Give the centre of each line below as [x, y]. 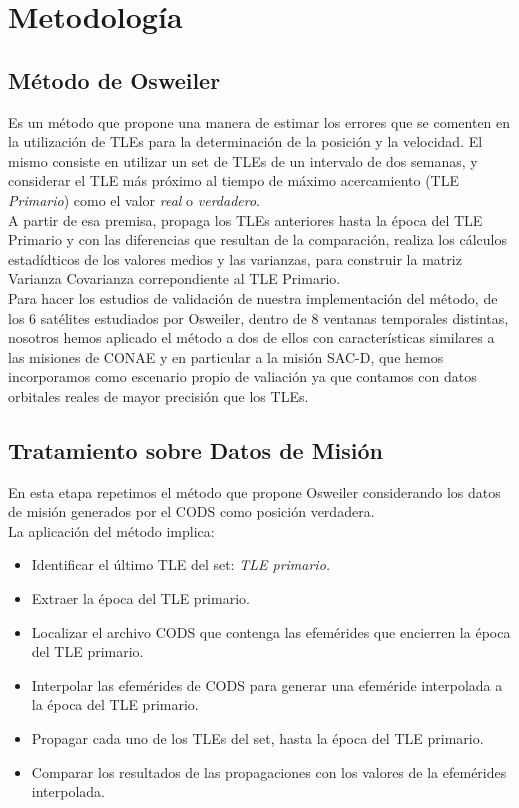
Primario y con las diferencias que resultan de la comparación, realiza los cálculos [257, 239]
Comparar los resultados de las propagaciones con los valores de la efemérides [269, 771]
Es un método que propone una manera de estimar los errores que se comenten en [259, 121]
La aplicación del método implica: [111, 530]
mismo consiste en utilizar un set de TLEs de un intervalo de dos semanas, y [243, 160]
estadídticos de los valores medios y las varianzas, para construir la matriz [235, 258]
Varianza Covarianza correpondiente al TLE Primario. [174, 278]
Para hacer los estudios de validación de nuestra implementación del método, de [253, 297]
